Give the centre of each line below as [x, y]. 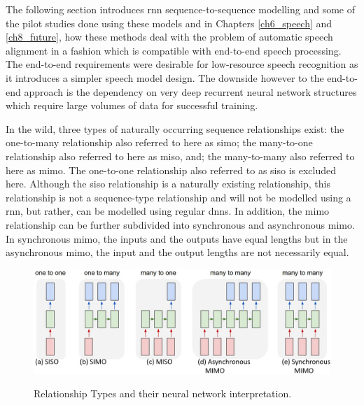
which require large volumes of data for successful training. [132, 105]
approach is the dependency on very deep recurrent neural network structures [190, 91]
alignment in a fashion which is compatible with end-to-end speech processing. [174, 50]
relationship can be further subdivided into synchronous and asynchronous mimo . [180, 224]
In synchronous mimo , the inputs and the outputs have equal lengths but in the [177, 238]
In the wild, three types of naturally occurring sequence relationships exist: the [175, 128]
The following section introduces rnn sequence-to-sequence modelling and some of [181, 9]
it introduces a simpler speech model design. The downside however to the [165, 77]
